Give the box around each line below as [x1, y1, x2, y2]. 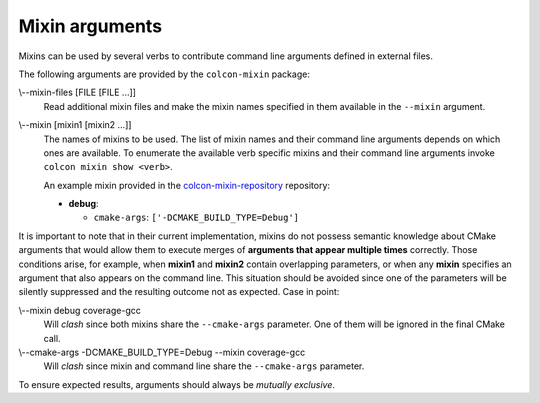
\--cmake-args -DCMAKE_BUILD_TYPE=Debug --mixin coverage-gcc [18, 346, 306, 358]
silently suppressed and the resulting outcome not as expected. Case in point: [18, 286, 340, 298]
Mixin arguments [18, 15, 163, 37]
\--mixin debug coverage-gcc [18, 304, 142, 316]
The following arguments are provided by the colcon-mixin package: [18, 68, 310, 80]
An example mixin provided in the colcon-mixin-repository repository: [43, 179, 330, 191]
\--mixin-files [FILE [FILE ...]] [18, 86, 137, 99]
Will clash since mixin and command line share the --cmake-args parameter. [43, 360, 365, 372]
